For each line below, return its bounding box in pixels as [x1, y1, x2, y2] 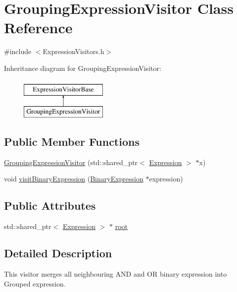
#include [4, 46, 32, 57]
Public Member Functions [4, 134, 140, 149]
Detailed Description [4, 245, 112, 261]
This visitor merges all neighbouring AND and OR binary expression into [4, 269, 227, 279]
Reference [4, 17, 73, 38]
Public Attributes [4, 198, 96, 213]
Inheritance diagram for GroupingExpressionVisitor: [4, 62, 161, 73]
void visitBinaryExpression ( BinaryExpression [4, 174, 143, 184]
